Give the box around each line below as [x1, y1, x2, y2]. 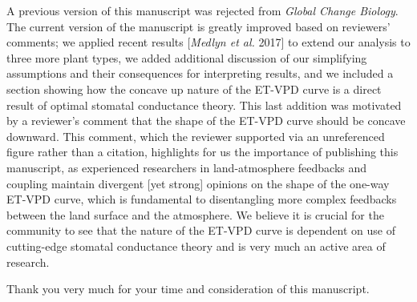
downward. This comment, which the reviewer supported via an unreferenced [6, 127, 385, 144]
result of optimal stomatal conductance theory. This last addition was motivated [6, 96, 402, 113]
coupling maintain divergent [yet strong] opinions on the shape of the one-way [6, 175, 390, 191]
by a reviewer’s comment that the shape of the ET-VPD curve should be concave [6, 112, 406, 129]
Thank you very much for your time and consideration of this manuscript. [6, 280, 370, 297]
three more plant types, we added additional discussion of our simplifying [6, 49, 367, 66]
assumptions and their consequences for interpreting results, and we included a [6, 65, 394, 82]
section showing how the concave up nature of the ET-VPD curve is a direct [6, 80, 382, 97]
